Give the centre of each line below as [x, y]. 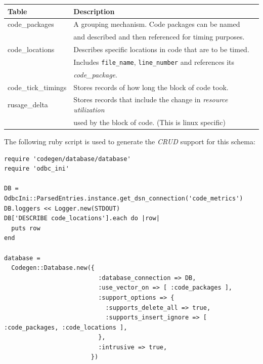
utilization [89, 110]
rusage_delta [28, 105]
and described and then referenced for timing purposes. [159, 37]
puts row [26, 228]
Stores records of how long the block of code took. [151, 87]
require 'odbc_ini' [37, 169]
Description [94, 11]
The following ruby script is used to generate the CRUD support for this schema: [130, 141]
